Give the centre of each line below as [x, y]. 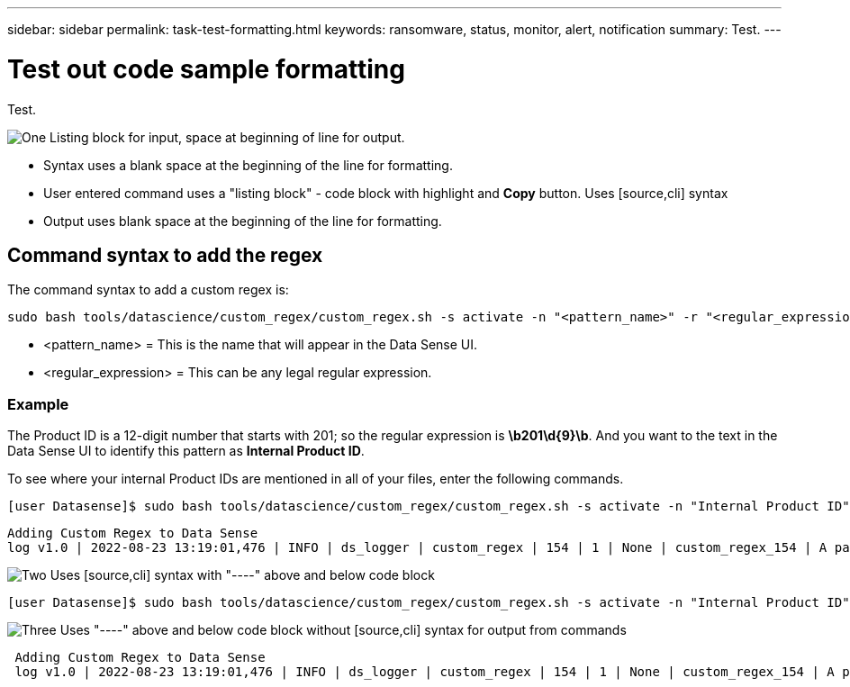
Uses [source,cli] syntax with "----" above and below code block [242, 575]
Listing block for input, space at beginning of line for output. [227, 137]
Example [38, 404]
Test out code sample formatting [206, 69]
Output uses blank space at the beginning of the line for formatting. [243, 221]
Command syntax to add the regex [165, 255]
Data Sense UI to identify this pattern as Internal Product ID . [186, 451]
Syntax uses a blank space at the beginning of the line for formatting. [248, 165]
